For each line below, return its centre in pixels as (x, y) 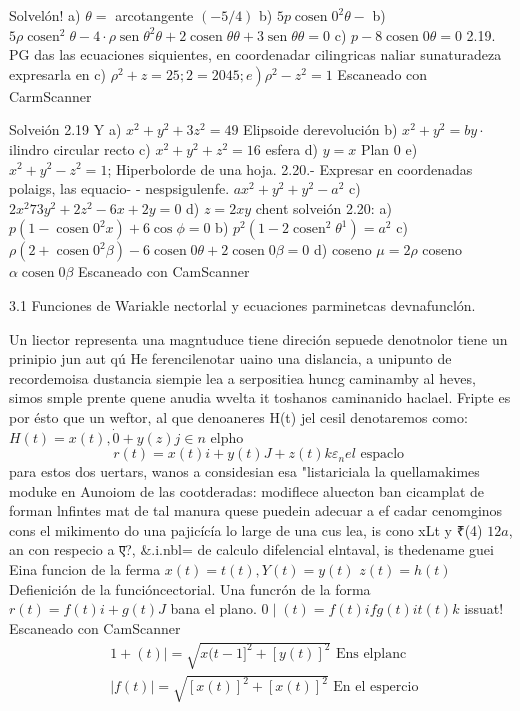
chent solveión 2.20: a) (323, 207)
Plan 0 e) (389, 148)
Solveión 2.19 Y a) (65, 129)
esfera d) (292, 148)
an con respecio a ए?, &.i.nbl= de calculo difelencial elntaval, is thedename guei (251, 549)
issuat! (484, 608)
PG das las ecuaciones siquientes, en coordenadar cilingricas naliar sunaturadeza (255, 54)
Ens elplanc (371, 653)
